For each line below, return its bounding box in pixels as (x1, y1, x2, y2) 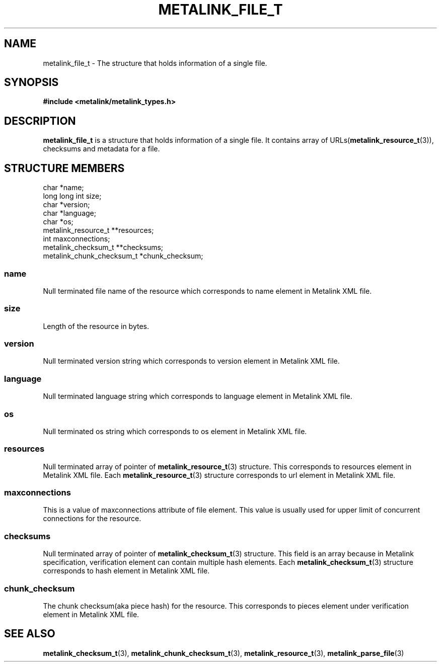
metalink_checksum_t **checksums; (43, 243, 164, 252)
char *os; (43, 217, 73, 226)
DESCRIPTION (4, 114, 76, 127)
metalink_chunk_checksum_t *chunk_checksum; (43, 252, 203, 261)
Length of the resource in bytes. (43, 321, 149, 330)
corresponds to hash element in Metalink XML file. (43, 566, 210, 575)
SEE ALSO (4, 627, 55, 640)
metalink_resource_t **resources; (43, 226, 154, 235)
